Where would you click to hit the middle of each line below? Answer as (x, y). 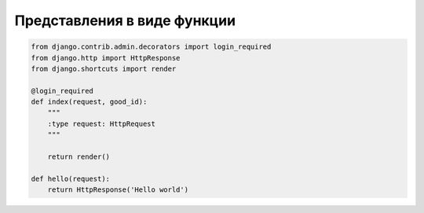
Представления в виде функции (125, 20)
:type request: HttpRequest (102, 123)
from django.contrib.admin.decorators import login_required (151, 47)
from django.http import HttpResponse (106, 58)
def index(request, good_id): (89, 102)
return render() (79, 157)
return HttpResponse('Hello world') (118, 190)
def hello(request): (70, 178)
